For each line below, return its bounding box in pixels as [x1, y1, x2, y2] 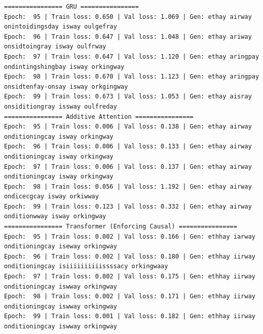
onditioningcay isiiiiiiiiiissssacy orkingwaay [4, 263, 168, 270]
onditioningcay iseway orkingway [4, 243, 117, 250]
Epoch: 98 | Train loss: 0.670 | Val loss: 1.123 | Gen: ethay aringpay [4, 73, 259, 81]
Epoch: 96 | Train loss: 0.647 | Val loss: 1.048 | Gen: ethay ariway [4, 33, 252, 40]
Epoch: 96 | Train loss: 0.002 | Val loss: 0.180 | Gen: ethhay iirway [4, 252, 255, 260]
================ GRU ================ [4, 3, 139, 10]
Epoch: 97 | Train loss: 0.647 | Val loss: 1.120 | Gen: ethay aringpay [4, 53, 259, 60]
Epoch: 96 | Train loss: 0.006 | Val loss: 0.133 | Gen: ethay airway [4, 143, 252, 150]
